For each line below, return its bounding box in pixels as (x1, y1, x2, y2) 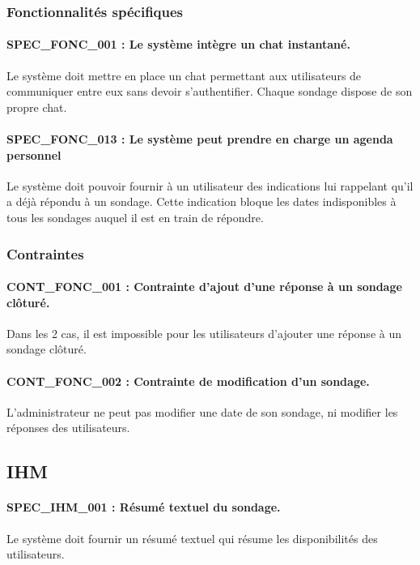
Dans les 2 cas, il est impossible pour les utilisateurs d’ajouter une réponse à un (6, 324, 401, 341)
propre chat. (6, 98, 67, 115)
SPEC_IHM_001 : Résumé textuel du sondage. (6, 499, 281, 516)
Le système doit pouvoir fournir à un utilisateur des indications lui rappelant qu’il (6, 177, 414, 194)
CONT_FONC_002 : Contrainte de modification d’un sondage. (6, 372, 370, 389)
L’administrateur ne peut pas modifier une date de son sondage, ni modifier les (6, 403, 398, 420)
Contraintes (6, 243, 84, 263)
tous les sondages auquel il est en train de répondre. (6, 209, 264, 225)
